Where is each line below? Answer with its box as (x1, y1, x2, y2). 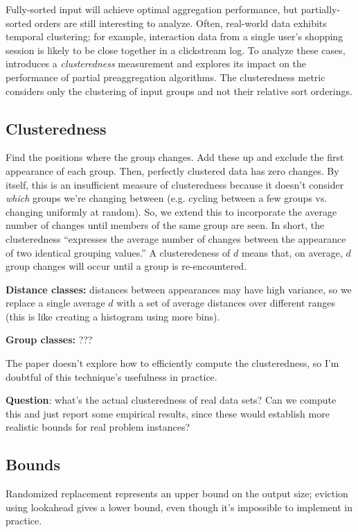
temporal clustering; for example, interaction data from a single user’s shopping (6, 29, 343, 44)
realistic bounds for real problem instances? (6, 420, 190, 434)
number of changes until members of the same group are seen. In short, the (6, 218, 325, 232)
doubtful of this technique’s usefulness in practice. (6, 369, 217, 384)
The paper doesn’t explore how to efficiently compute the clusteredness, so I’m (6, 356, 339, 370)
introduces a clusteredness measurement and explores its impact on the (6, 56, 307, 71)
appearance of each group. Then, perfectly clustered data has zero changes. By (6, 163, 339, 178)
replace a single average (6, 295, 105, 310)
